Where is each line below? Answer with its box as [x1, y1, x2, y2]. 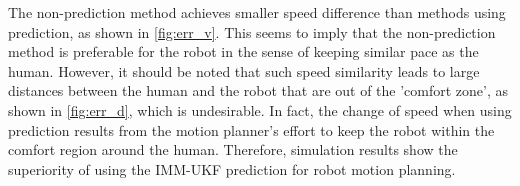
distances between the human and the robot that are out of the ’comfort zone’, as [8, 80, 509, 101]
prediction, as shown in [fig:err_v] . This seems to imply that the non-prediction [8, 21, 496, 42]
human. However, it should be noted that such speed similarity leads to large [8, 60, 480, 81]
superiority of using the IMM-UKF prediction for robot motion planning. [8, 158, 456, 179]
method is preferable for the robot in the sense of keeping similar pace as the [8, 41, 479, 62]
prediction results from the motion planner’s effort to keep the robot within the [8, 119, 495, 140]
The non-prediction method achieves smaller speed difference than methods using [8, 2, 506, 22]
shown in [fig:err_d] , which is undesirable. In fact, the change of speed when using [8, 99, 512, 120]
